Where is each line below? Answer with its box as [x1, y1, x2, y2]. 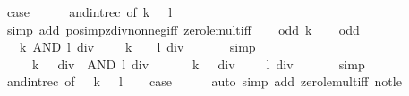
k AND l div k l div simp [19, 37, 256, 56]
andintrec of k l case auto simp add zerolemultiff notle [6, 72, 402, 91]
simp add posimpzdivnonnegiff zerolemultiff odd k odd [6, 20, 360, 38]
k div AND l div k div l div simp [31, 54, 365, 73]
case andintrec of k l [6, 3, 173, 20]
